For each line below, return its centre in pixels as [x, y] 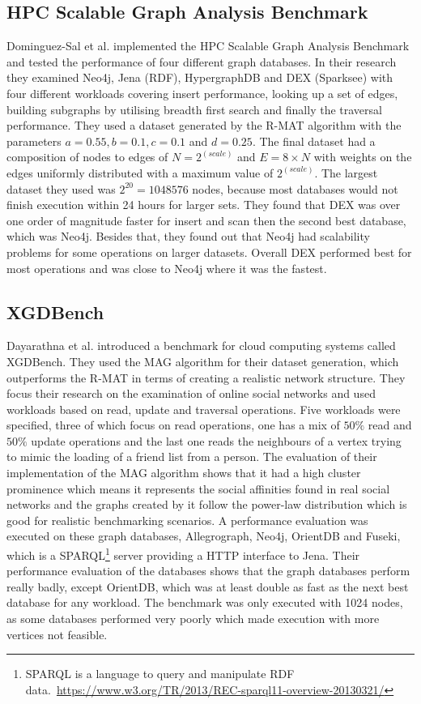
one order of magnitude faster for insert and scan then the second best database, [206, 220]
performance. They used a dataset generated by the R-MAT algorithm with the [204, 125]
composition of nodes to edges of [87, 157]
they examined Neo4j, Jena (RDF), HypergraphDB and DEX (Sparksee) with [200, 77]
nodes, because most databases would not [295, 188]
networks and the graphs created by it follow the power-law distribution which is [207, 504]
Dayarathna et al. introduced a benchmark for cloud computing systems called [201, 346]
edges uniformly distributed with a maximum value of [140, 172]
